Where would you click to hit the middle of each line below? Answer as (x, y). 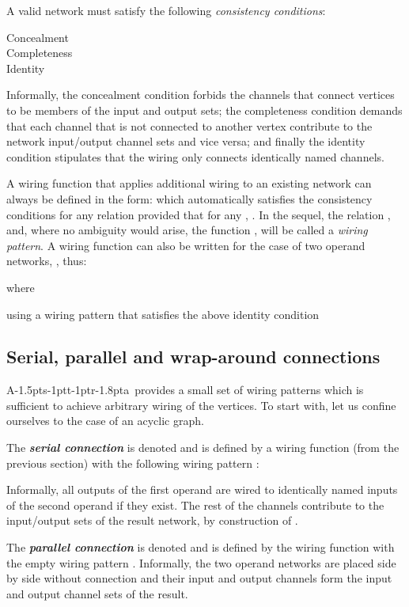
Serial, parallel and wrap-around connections (193, 357)
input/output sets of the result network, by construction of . (152, 520)
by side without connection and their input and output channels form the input (199, 578)
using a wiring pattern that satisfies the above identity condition (163, 314)
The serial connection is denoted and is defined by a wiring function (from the (203, 448)
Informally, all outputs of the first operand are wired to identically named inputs (202, 489)
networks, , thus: (47, 261)
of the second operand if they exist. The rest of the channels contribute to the (195, 505)
